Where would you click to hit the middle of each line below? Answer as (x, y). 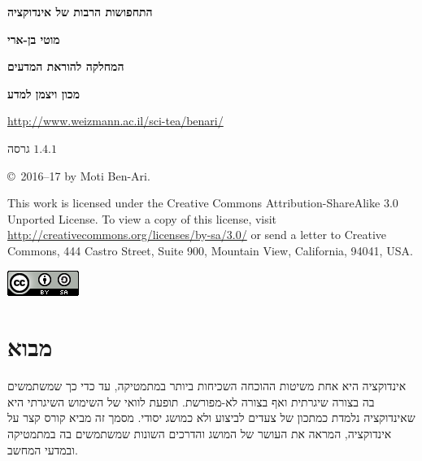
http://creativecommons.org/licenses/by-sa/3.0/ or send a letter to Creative (197, 235)
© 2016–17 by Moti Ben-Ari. (79, 175)
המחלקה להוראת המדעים (66, 66)
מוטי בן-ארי (34, 39)
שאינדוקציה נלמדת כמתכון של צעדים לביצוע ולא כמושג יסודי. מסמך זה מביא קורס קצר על (211, 418)
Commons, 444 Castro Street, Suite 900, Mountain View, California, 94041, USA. (210, 250)
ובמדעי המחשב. (43, 449)
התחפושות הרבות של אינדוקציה (80, 11)
